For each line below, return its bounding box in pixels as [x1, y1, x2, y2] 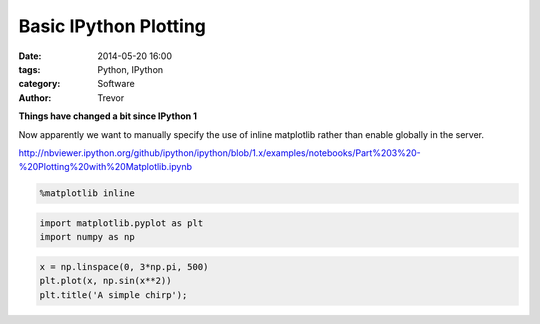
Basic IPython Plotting [18, 15, 207, 37]
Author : [18, 91, 52, 104]
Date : [18, 50, 42, 62]
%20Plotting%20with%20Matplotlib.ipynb [18, 161, 193, 173]
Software [97, 78, 135, 90]
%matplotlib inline [39, 188, 135, 199]
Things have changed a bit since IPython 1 [18, 110, 198, 122]
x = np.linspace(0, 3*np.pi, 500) [39, 261, 209, 272]
